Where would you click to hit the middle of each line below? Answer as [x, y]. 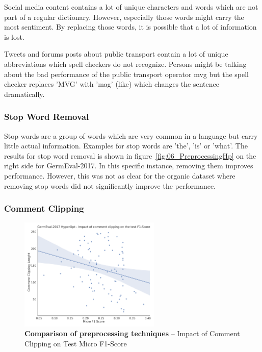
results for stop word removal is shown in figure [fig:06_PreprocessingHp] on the [130, 155]
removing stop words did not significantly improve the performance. [110, 185]
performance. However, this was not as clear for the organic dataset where [120, 175]
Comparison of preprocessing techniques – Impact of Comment [132, 333]
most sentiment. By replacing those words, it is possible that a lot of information [130, 27]
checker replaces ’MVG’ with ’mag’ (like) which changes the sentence [112, 84]
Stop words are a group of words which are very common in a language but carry [131, 135]
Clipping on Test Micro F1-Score [76, 343]
